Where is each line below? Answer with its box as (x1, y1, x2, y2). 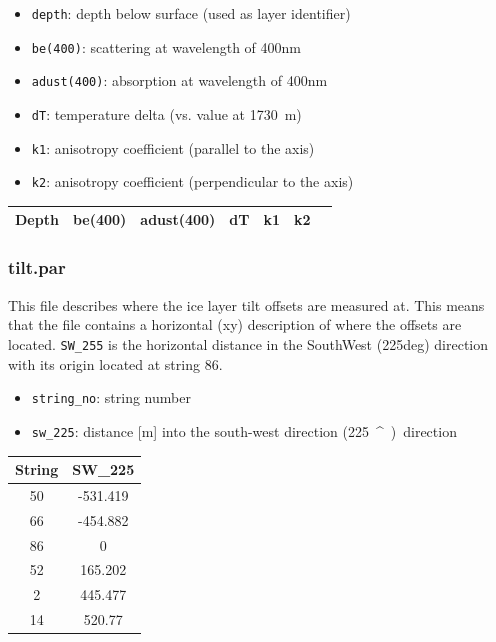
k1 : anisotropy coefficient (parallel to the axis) (31, 137, 315, 158)
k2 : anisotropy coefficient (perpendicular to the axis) (31, 171, 354, 192)
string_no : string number (31, 387, 191, 408)
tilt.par (8, 255, 66, 280)
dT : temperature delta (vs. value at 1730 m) (31, 103, 302, 124)
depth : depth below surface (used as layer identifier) (31, 3, 351, 23)
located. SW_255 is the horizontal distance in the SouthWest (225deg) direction (8, 333, 489, 354)
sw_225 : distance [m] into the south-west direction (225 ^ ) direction (31, 420, 457, 441)
